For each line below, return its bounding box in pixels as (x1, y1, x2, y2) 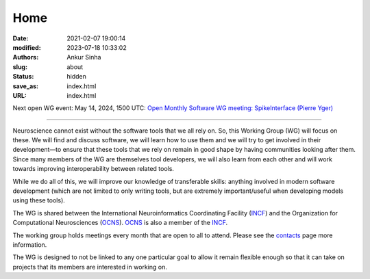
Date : (12, 34, 29, 42)
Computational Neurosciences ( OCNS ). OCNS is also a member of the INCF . (12, 219, 228, 227)
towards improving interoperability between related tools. (12, 165, 175, 173)
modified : (12, 43, 41, 51)
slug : (12, 62, 27, 71)
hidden (66, 72, 87, 81)
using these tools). (12, 196, 65, 204)
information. (12, 240, 47, 249)
